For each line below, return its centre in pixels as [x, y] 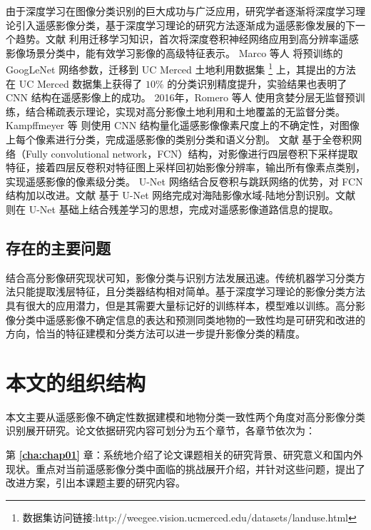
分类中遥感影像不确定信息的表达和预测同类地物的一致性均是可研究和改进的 [190, 319]
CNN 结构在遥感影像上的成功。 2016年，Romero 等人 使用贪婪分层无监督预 [181, 97]
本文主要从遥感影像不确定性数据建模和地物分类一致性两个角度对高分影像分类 [185, 416]
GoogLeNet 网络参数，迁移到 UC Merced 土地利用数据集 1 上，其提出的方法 [181, 68]
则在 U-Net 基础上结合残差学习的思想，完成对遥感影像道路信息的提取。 [172, 209]
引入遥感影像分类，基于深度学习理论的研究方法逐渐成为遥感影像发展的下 [185, 25]
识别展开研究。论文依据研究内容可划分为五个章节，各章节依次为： [161, 430]
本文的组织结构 [76, 382]
